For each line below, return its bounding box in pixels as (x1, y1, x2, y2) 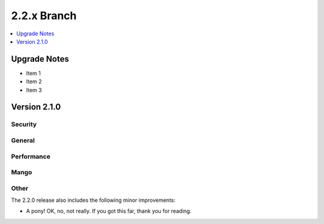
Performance (11, 152, 51, 161)
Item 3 (26, 86, 42, 93)
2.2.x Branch (11, 9, 77, 22)
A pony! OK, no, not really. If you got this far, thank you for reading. (26, 207, 192, 215)
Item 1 (26, 69, 41, 77)
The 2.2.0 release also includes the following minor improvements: (11, 196, 176, 204)
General (11, 136, 35, 144)
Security (11, 120, 37, 129)
